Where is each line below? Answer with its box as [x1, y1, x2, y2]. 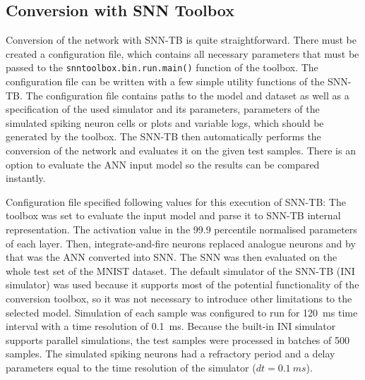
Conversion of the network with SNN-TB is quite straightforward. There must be [6, 32, 357, 47]
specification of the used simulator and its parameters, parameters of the [6, 102, 320, 116]
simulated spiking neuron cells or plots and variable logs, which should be [6, 115, 324, 130]
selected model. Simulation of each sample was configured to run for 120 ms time [6, 305, 358, 319]
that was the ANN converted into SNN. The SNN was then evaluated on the [6, 250, 337, 264]
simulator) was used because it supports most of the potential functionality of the [6, 277, 359, 292]
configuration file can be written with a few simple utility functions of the [6, 74, 325, 89]
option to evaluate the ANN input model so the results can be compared [6, 157, 320, 171]
